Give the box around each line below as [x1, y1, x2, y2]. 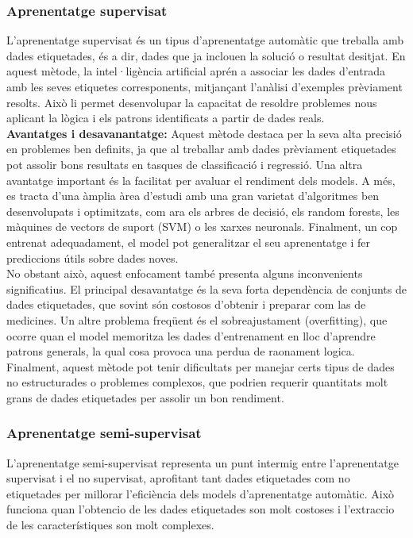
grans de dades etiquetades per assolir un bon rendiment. [6, 389, 284, 405]
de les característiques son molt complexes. [6, 517, 214, 533]
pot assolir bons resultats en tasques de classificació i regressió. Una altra [6, 156, 363, 172]
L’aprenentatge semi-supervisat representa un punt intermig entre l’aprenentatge [6, 454, 399, 471]
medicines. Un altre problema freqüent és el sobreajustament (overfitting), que [6, 311, 388, 328]
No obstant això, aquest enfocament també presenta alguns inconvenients [6, 265, 363, 282]
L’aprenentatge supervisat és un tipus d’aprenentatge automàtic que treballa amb [6, 32, 404, 48]
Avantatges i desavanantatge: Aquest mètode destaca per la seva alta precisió [6, 125, 402, 141]
